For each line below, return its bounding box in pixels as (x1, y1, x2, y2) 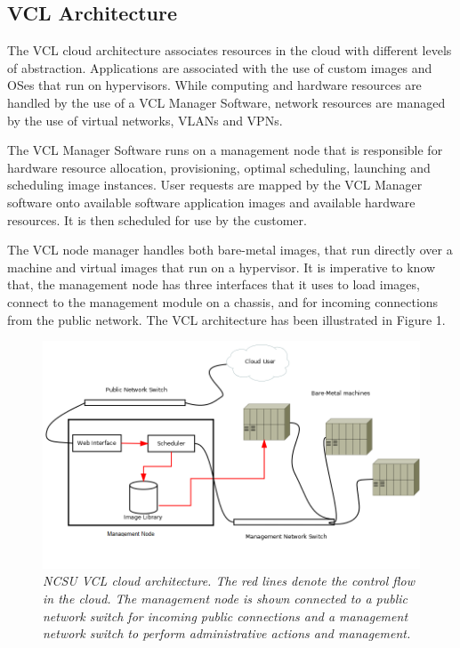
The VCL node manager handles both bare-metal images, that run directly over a (7, 240, 453, 259)
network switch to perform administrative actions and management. (43, 624, 411, 643)
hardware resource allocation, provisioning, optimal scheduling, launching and (7, 158, 431, 176)
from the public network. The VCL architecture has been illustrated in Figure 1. (7, 310, 446, 328)
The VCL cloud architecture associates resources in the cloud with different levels (7, 41, 452, 60)
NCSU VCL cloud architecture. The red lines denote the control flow (43, 571, 416, 590)
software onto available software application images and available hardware (7, 192, 416, 211)
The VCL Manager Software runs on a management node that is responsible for (7, 141, 443, 159)
